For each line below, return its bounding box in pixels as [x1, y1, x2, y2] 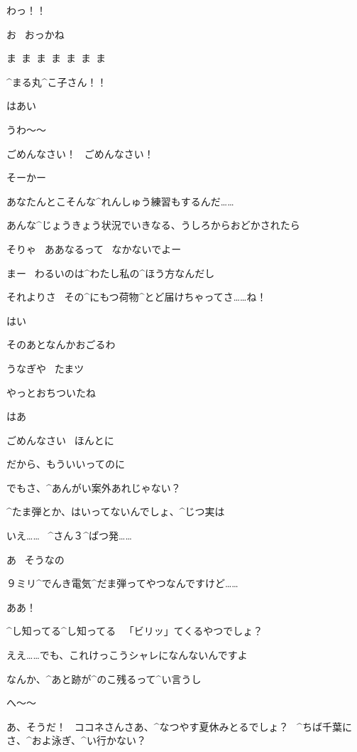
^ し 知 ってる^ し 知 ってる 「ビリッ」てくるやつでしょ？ [6, 623, 263, 638]
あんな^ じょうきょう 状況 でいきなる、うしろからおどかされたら [6, 217, 300, 232]
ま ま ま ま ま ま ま [6, 50, 106, 65]
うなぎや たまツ [6, 360, 84, 375]
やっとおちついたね [6, 385, 96, 399]
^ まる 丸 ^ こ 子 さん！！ [6, 74, 107, 89]
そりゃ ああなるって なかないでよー [6, 241, 182, 256]
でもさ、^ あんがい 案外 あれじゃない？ [6, 480, 181, 495]
